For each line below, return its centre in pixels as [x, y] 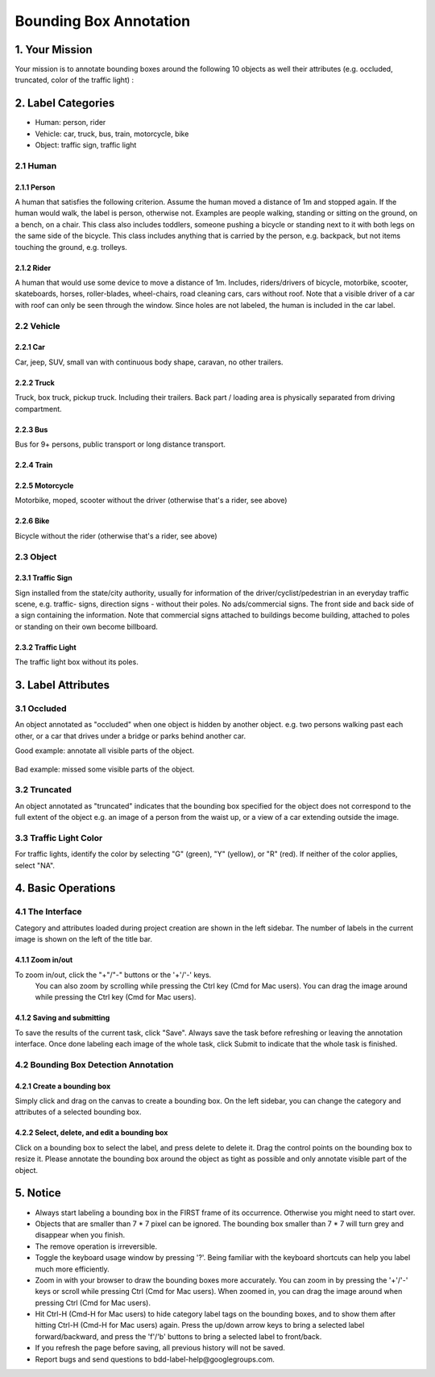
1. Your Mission [54, 50]
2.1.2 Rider [33, 268]
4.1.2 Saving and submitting [62, 1018]
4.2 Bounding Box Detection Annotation [94, 1064]
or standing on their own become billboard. [87, 626]
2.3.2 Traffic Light [46, 647]
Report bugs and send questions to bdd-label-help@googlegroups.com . [155, 1359]
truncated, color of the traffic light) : [75, 80]
